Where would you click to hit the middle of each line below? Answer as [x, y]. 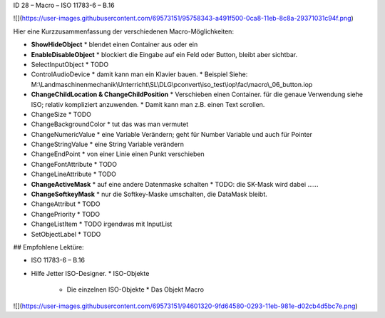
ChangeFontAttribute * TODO [74, 164]
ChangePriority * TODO [66, 214]
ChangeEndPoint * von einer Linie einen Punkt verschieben [118, 154]
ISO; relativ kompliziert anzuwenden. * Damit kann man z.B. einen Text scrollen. [148, 104]
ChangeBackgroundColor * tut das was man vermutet [110, 124]
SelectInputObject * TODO [70, 64]
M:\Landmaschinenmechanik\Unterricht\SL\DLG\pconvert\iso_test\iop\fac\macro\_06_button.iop [172, 84]
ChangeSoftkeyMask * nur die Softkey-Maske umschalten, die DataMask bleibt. [149, 194]
